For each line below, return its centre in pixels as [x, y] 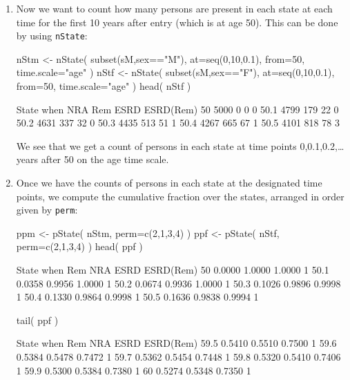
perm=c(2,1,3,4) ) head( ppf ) [79, 246]
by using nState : [52, 36]
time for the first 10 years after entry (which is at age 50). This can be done [177, 22]
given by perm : [47, 210]
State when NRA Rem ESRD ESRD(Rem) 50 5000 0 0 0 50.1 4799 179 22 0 [177, 109]
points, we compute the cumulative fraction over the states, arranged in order [180, 196]
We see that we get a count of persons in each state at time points [156, 145]
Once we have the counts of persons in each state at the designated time [169, 182]
